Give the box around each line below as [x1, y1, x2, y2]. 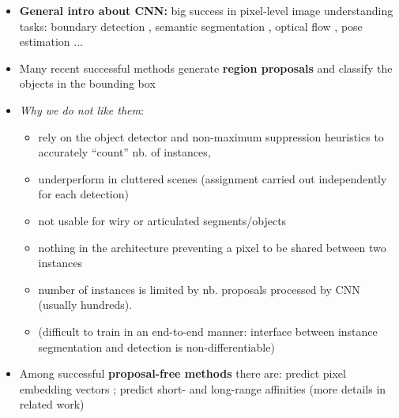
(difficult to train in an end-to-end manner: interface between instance [38, 322, 378, 339]
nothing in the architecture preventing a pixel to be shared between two [38, 239, 386, 255]
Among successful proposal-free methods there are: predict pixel [19, 365, 346, 382]
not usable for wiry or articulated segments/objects [38, 212, 287, 228]
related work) [19, 396, 85, 412]
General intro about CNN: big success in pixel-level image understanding [19, 2, 393, 18]
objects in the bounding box [19, 75, 156, 92]
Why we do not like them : [19, 101, 144, 118]
